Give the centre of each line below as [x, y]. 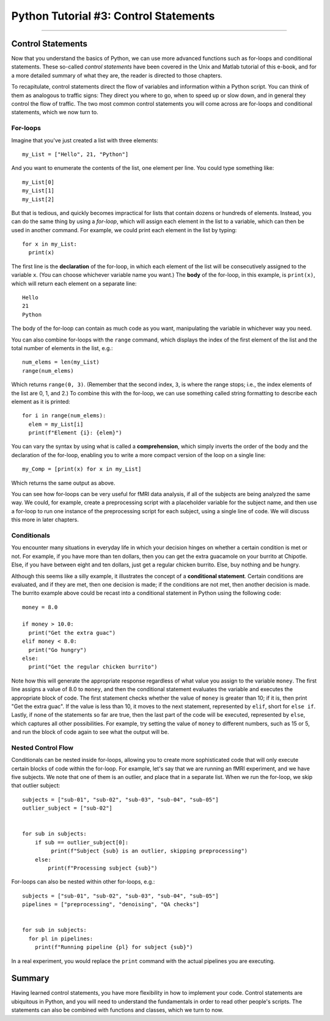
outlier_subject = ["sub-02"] [68, 808]
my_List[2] [38, 199]
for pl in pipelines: [61, 939]
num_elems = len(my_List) [61, 362]
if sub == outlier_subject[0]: [82, 842]
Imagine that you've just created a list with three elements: [85, 140]
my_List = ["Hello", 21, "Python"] [75, 154]
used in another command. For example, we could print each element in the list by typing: [124, 230]
